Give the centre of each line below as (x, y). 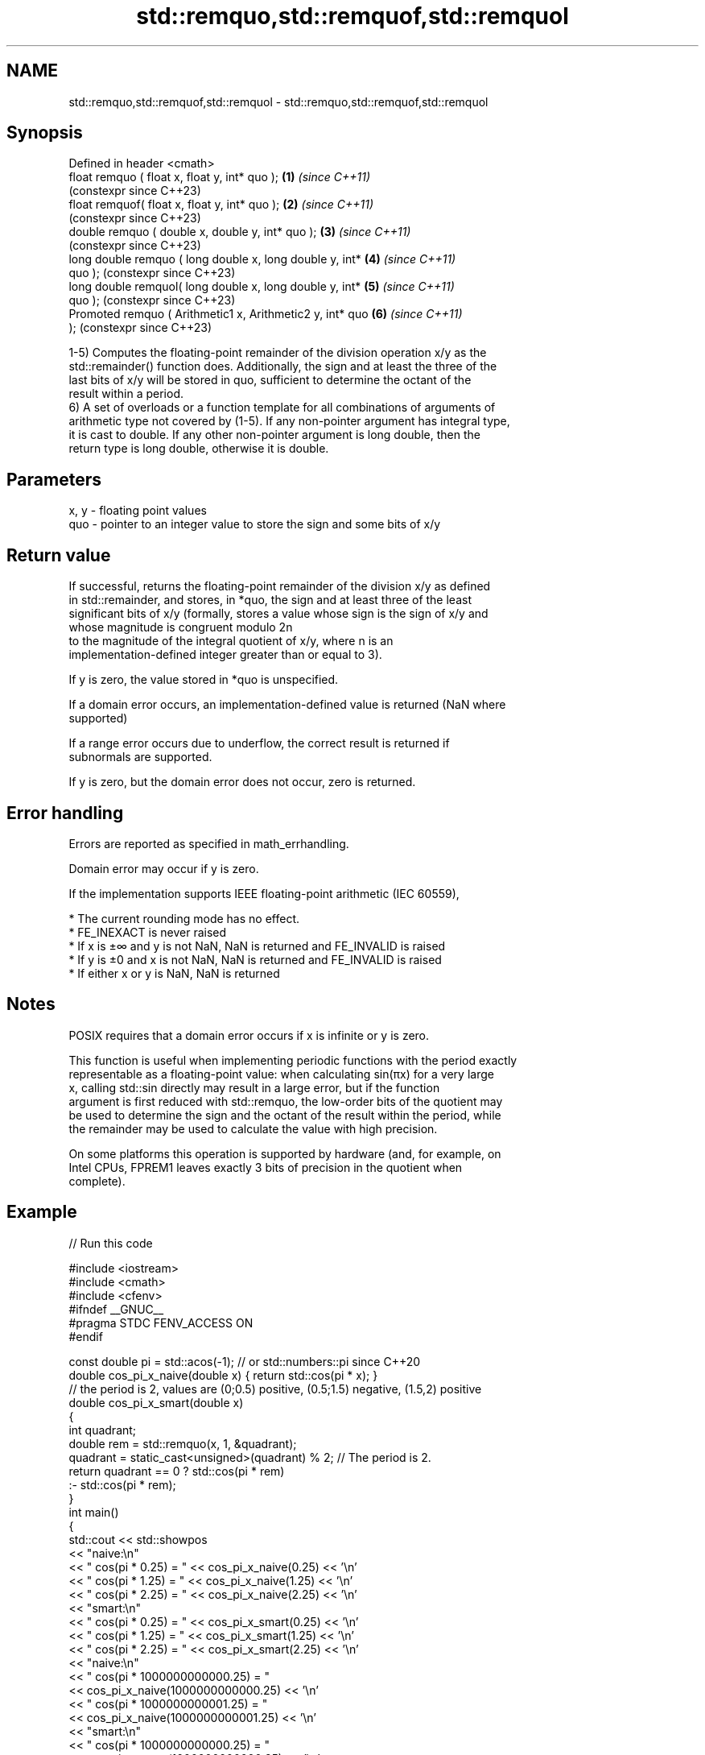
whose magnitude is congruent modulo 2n (181, 627)
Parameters (54, 479)
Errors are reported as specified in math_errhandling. (209, 843)
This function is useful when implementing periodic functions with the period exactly (293, 1060)
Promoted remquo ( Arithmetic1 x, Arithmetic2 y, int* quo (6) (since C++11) (266, 314)
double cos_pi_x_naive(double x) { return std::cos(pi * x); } (223, 1375)
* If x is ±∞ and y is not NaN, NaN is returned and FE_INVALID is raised (257, 946)
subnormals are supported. (140, 757)
